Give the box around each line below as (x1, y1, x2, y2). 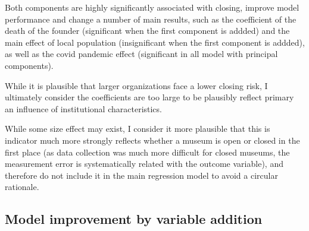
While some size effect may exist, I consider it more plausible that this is (5, 122, 270, 135)
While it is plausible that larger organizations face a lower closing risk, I (5, 79, 268, 91)
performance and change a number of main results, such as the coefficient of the (5, 12, 296, 25)
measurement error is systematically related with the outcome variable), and (5, 157, 283, 170)
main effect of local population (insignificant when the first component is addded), (5, 36, 305, 48)
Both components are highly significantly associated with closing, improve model (5, 1, 299, 13)
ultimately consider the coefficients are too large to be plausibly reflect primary (5, 91, 294, 103)
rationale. (5, 181, 39, 193)
